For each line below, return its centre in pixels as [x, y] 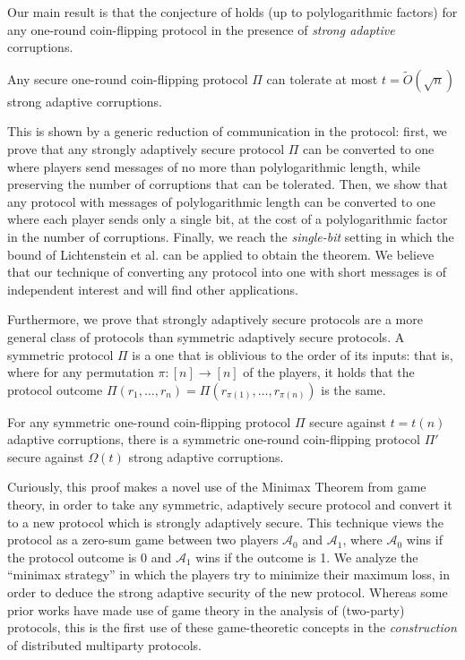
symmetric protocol [60, 354]
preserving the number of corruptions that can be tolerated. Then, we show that [228, 184]
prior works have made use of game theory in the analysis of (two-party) [206, 609]
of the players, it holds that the [329, 372]
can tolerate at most [322, 78]
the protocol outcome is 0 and [90, 557]
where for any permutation [81, 372]
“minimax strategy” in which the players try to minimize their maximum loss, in [228, 574]
